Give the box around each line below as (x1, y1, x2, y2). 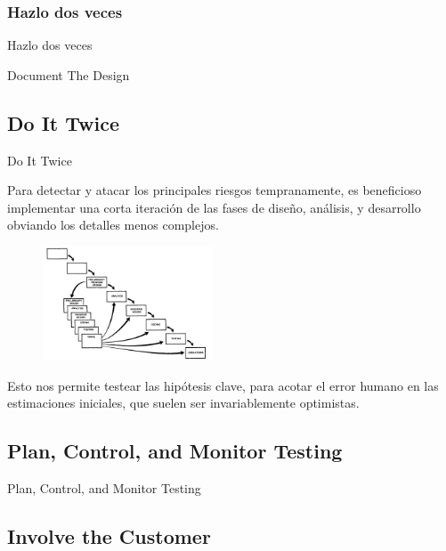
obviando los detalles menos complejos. (7, 215, 219, 234)
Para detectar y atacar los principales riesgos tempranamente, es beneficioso (7, 181, 422, 199)
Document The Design (7, 65, 130, 84)
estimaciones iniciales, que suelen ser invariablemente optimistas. (7, 393, 360, 412)
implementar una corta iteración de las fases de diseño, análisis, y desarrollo (7, 198, 421, 216)
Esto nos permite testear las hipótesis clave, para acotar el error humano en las (7, 376, 439, 394)
